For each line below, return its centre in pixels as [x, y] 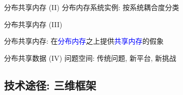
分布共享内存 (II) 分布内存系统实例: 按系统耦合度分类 [92, 7]
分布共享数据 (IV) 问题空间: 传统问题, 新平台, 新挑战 [90, 58]
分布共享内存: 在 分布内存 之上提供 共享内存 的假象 [84, 41]
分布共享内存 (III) [33, 24]
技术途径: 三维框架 [50, 85]
